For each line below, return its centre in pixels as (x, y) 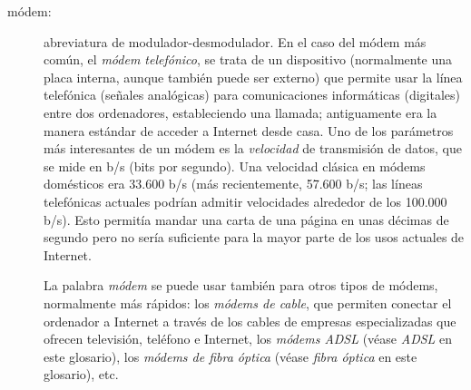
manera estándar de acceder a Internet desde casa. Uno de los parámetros (249, 130)
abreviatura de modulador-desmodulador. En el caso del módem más (235, 41)
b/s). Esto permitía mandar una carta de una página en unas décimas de (246, 219)
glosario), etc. (81, 374)
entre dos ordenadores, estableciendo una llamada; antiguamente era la (240, 112)
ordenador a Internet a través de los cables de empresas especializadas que (250, 321)
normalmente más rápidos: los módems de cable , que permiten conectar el (248, 302)
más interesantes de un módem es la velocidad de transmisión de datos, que (253, 148)
